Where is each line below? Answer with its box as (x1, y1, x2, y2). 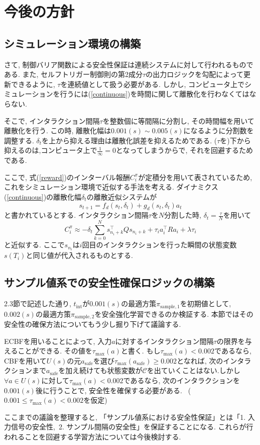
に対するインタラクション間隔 (115, 335, 214, 346)
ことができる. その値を (18, 345, 92, 356)
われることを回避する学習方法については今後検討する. (4, 431, 181, 442)
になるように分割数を (183, 125, 254, 136)
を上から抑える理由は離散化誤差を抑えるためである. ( (42, 135, 217, 145)
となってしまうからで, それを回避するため (115, 145, 253, 155)
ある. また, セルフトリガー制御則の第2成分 (4, 69, 143, 79)
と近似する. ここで (4, 239, 65, 250)
